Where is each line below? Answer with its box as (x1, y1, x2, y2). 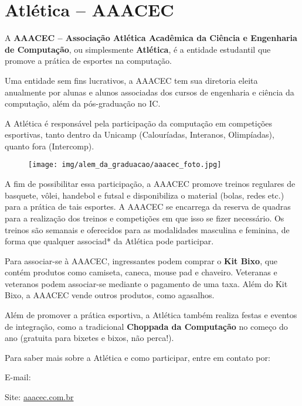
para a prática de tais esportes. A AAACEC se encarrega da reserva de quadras (5, 200, 291, 213)
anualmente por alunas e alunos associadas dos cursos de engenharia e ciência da (5, 86, 294, 98)
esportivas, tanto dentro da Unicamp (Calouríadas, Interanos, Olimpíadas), (5, 128, 274, 141)
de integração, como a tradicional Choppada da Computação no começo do (5, 320, 288, 332)
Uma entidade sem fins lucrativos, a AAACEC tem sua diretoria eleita (5, 74, 258, 86)
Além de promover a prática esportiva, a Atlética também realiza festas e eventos (5, 309, 297, 321)
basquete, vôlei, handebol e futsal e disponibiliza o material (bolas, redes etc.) (5, 189, 284, 201)
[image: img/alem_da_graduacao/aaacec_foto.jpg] (28, 161, 222, 169)
